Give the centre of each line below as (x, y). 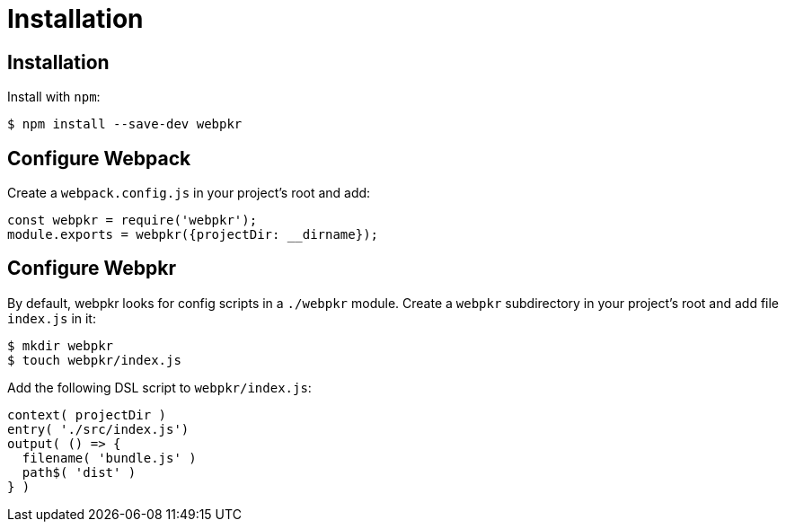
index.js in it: (52, 318)
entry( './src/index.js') (98, 429)
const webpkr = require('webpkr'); (132, 220)
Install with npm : (54, 97)
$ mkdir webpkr (61, 345)
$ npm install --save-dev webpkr (125, 124)
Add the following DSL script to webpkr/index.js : (159, 387)
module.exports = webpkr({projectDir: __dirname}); (193, 235)
